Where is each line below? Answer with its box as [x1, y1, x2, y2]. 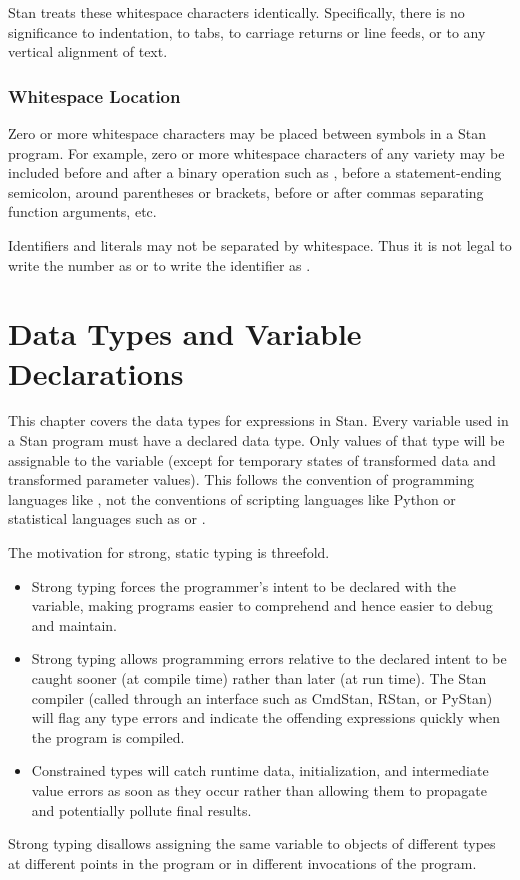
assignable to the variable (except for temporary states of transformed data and [8, 449, 496, 470]
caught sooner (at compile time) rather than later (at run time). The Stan [31, 668, 487, 688]
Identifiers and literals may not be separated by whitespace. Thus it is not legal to [8, 234, 512, 255]
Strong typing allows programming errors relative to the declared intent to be [31, 648, 507, 669]
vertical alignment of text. [8, 41, 168, 62]
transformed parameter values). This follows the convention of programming [8, 469, 475, 490]
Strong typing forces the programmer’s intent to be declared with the [31, 575, 457, 596]
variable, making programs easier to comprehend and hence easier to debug [31, 595, 493, 616]
